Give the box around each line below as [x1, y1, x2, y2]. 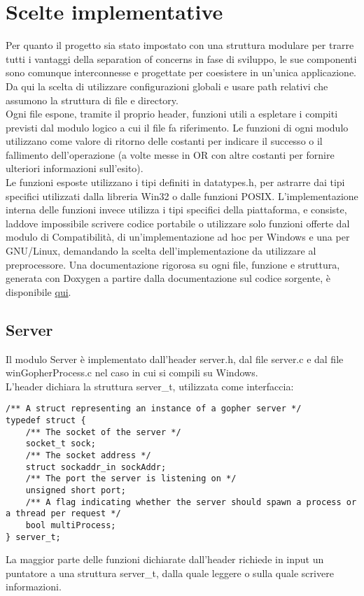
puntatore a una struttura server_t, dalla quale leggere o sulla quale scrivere [6, 565, 334, 580]
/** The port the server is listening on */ [25, 474, 237, 484]
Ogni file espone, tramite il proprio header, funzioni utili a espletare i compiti [6, 106, 338, 121]
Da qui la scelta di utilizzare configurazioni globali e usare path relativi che [6, 78, 328, 93]
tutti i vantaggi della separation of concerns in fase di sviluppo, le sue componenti [6, 51, 357, 66]
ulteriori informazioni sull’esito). [6, 161, 143, 176]
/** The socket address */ [25, 450, 151, 461]
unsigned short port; [25, 485, 126, 495]
